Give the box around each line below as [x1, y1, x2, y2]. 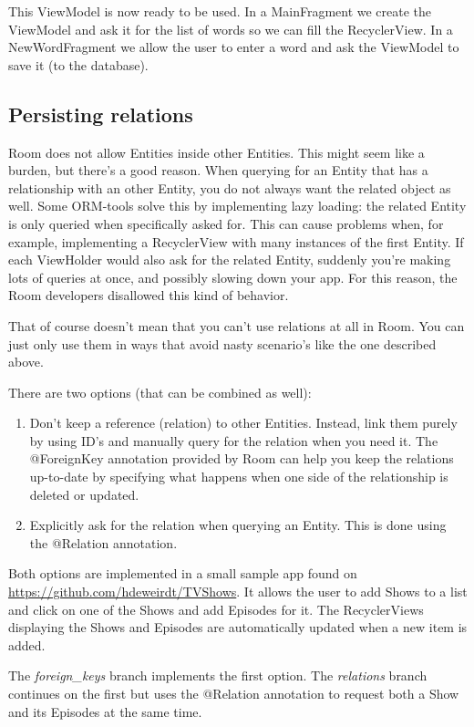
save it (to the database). [8, 55, 149, 74]
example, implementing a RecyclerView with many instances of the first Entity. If [8, 232, 464, 251]
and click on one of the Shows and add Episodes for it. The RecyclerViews [8, 599, 424, 618]
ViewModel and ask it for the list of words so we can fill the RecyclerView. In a [8, 19, 453, 38]
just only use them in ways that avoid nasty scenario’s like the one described [8, 334, 437, 353]
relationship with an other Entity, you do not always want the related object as [8, 178, 451, 197]
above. [8, 352, 44, 371]
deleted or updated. [29, 484, 139, 504]
